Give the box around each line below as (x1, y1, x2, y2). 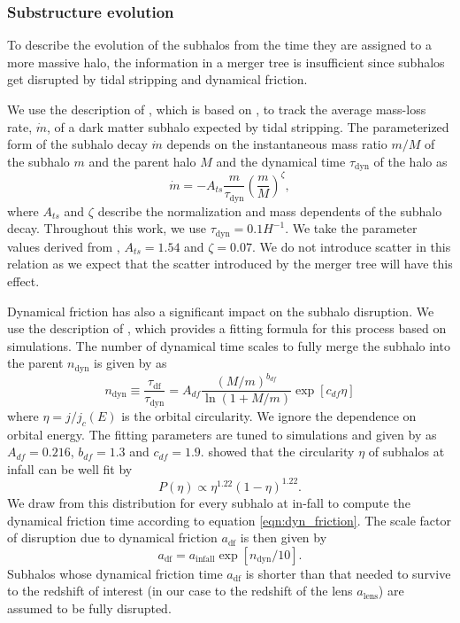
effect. (7, 272, 40, 291)
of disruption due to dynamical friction (7, 528, 218, 547)
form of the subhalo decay (7, 135, 148, 153)
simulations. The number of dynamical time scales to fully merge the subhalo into (7, 336, 450, 354)
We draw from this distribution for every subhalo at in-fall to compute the (7, 493, 410, 511)
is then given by (240, 528, 327, 547)
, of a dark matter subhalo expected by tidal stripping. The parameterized (47, 117, 449, 136)
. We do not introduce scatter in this (252, 237, 451, 255)
